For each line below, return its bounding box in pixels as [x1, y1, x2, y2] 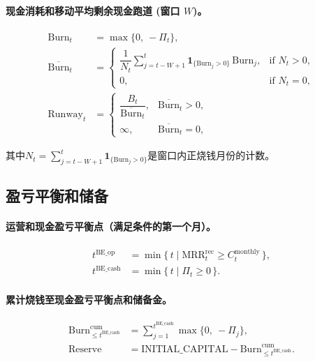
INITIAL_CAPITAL [141, 344, 228, 354]
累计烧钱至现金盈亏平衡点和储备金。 [6, 292, 172, 306]
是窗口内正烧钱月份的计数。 [147, 148, 275, 163]
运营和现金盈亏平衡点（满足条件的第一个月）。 [6, 219, 216, 234]
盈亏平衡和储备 [6, 185, 108, 206]
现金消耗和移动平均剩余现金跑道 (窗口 [6, 3, 180, 17]
